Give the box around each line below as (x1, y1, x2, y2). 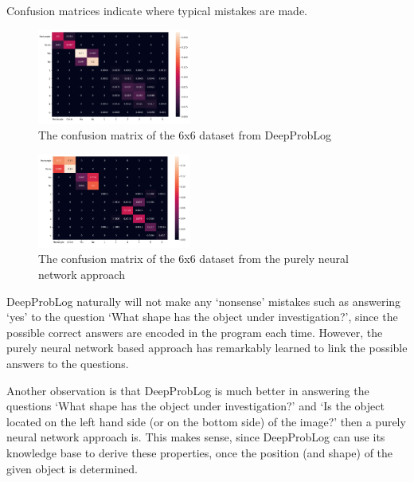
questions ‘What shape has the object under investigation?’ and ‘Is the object (6, 398, 385, 414)
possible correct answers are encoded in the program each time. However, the (6, 323, 383, 340)
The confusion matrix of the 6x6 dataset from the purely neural (38, 250, 349, 267)
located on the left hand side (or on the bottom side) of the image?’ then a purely (6, 413, 406, 429)
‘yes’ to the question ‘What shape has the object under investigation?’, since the (6, 308, 398, 325)
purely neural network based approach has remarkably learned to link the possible (6, 339, 408, 356)
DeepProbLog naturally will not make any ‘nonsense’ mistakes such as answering (6, 292, 401, 309)
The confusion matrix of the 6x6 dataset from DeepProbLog (38, 127, 331, 143)
